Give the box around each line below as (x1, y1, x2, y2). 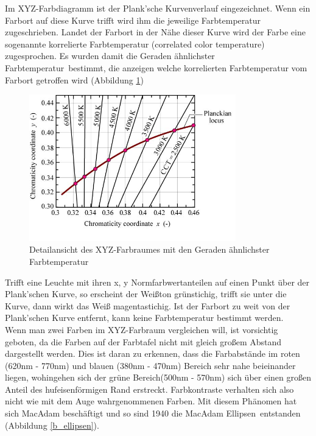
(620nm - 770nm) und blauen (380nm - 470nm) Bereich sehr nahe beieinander (5, 359, 296, 371)
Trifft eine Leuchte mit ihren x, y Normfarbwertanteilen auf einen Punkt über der (5, 275, 310, 288)
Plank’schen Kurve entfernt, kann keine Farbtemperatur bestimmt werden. (5, 311, 284, 324)
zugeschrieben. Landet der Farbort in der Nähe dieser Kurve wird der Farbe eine (5, 26, 306, 38)
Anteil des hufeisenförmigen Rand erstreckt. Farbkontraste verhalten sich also (5, 382, 294, 395)
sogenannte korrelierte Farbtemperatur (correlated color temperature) (5, 37, 265, 50)
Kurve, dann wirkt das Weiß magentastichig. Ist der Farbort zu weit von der (5, 299, 290, 312)
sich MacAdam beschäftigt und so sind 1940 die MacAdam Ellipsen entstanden (5, 407, 301, 420)
